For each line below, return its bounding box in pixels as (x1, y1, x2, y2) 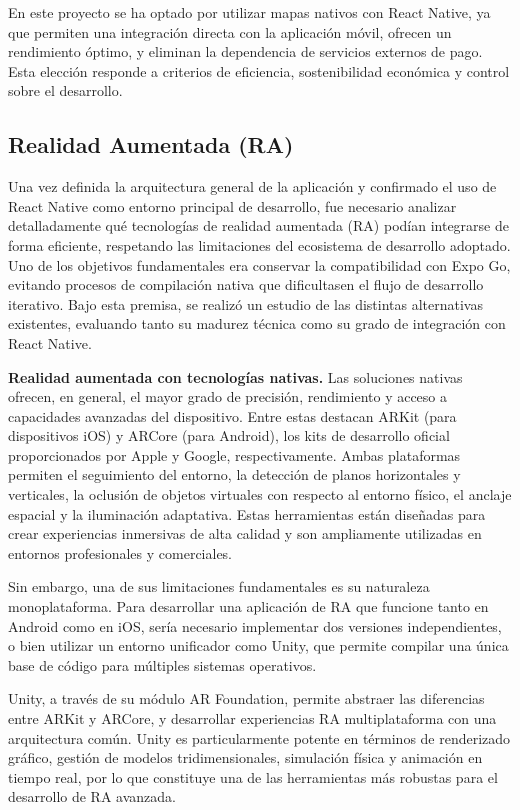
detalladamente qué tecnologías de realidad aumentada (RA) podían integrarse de (8, 215, 509, 236)
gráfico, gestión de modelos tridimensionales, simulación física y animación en (8, 747, 483, 768)
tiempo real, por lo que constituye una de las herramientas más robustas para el (8, 766, 498, 787)
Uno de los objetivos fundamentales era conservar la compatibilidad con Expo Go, (8, 254, 511, 275)
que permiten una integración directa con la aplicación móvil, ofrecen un (8, 21, 452, 42)
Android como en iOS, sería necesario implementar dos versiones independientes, (8, 615, 502, 636)
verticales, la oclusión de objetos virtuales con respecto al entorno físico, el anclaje (8, 484, 512, 505)
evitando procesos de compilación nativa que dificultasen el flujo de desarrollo (8, 274, 484, 295)
